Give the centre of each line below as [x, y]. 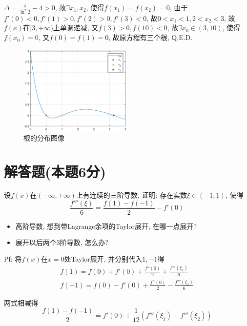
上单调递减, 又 [76, 28]
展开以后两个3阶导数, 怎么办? [62, 242]
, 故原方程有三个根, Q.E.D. [151, 37]
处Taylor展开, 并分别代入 [103, 258]
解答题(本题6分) [55, 172]
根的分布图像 [44, 138]
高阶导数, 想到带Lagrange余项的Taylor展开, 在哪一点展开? [106, 226]
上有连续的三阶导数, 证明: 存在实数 [131, 195]
